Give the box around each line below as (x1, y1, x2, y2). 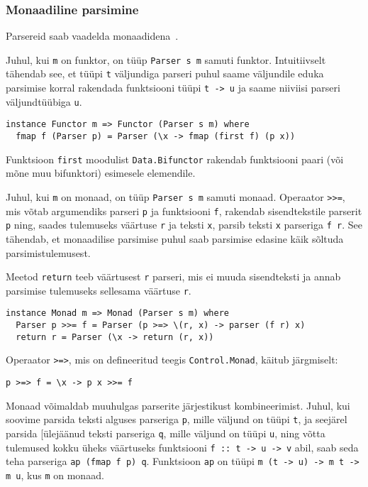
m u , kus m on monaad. (6, 467, 104, 482)
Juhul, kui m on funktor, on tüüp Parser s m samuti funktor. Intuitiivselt (6, 52, 326, 67)
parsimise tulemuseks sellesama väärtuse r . (6, 283, 191, 297)
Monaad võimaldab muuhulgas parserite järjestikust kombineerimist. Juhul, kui (6, 398, 350, 412)
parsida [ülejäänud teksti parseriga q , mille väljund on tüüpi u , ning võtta (6, 426, 325, 440)
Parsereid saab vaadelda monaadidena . (6, 28, 179, 43)
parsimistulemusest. (6, 245, 91, 260)
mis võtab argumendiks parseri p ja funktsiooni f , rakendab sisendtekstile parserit (6, 203, 362, 218)
